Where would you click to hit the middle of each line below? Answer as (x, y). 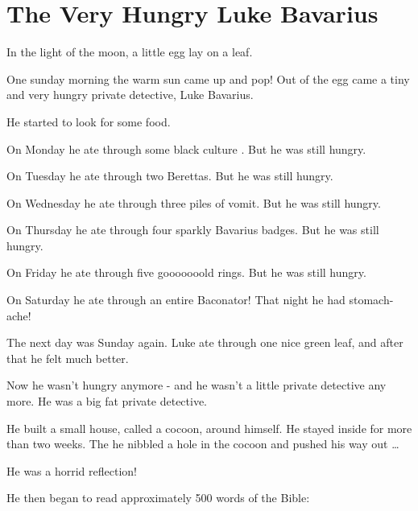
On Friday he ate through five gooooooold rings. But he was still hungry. (186, 272)
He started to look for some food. (89, 121)
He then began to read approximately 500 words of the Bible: (158, 498)
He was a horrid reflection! (72, 470)
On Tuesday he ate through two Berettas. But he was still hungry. (170, 176)
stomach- (371, 300)
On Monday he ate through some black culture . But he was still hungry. (186, 148)
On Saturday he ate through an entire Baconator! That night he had (176, 300)
